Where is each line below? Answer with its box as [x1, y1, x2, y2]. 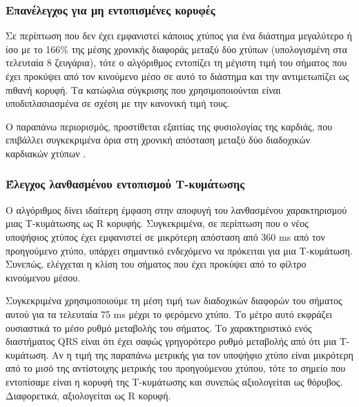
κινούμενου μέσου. [6, 270, 81, 284]
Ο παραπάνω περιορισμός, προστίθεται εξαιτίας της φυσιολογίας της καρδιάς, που [6, 119, 333, 133]
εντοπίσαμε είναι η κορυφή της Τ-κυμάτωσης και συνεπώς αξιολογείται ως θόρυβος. [6, 374, 343, 388]
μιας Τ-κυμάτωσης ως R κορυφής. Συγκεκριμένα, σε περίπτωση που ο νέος [6, 216, 309, 230]
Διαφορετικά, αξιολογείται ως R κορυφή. [6, 388, 171, 402]
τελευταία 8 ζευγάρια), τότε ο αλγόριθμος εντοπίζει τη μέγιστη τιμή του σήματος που [6, 55, 347, 70]
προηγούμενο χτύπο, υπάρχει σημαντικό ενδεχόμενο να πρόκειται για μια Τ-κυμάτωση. [6, 243, 353, 257]
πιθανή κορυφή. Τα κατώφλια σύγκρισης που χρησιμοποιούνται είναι [6, 82, 281, 97]
